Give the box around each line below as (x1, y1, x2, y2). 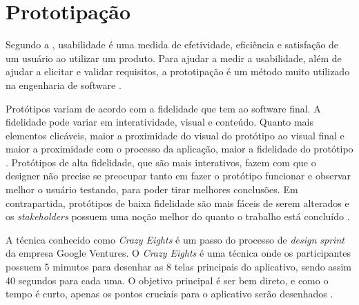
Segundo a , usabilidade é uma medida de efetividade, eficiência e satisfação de (6, 37, 339, 52)
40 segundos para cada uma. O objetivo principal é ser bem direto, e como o (6, 273, 329, 287)
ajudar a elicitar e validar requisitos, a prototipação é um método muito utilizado (6, 64, 350, 79)
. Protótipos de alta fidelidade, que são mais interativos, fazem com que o (6, 155, 316, 169)
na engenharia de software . (6, 77, 122, 92)
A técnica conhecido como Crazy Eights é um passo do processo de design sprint (6, 232, 345, 246)
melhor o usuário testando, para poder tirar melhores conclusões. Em (6, 182, 298, 197)
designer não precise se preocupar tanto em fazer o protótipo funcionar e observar (6, 168, 351, 183)
